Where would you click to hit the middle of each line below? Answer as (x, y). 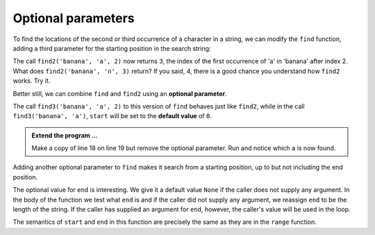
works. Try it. (32, 81)
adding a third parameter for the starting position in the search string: (112, 48)
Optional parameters (74, 18)
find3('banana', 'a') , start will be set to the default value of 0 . (112, 116)
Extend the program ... (65, 135)
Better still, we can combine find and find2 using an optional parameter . (120, 93)
